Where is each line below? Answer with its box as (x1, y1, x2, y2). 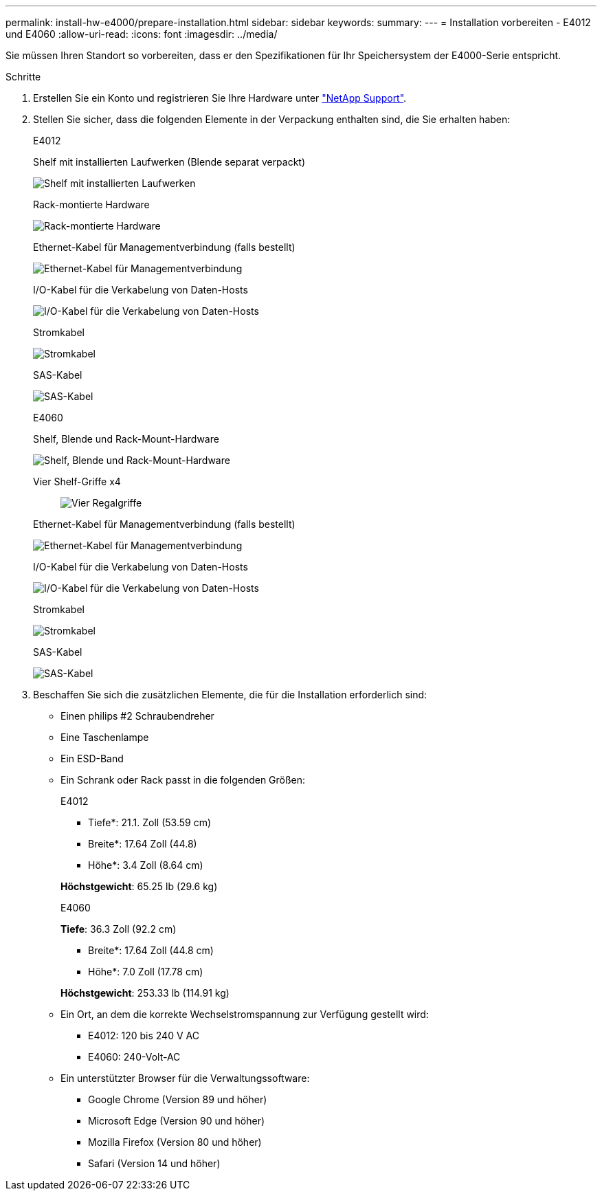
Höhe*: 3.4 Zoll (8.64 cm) (88, 859, 203, 871)
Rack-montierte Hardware (33, 199, 150, 210)
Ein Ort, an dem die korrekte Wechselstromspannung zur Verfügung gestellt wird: (60, 1008, 429, 1020)
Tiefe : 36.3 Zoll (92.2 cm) (60, 923, 177, 935)
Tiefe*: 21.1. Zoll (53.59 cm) (88, 817, 212, 828)
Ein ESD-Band (60, 753, 124, 764)
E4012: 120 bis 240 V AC (88, 1030, 199, 1041)
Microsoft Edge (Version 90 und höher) (88, 1115, 265, 1127)
